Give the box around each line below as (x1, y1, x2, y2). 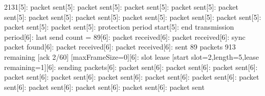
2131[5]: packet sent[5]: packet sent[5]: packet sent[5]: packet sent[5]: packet (4, 2, 238, 12)
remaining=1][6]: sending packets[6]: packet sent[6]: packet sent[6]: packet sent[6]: (4, 61, 258, 72)
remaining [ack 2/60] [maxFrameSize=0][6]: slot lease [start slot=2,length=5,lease (4, 51, 259, 62)
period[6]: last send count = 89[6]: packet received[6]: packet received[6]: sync (4, 31, 246, 42)
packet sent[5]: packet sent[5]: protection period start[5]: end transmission (4, 21, 234, 32)
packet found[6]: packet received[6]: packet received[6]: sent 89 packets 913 (4, 41, 236, 52)
